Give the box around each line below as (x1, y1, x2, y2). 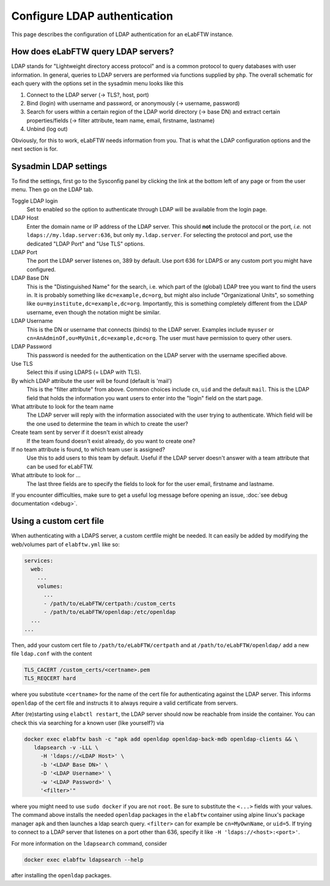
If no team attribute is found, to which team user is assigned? (11, 445, 165, 453)
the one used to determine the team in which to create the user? (26, 420, 189, 427)
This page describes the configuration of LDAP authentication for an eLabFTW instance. (11, 31, 233, 38)
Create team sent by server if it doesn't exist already (11, 429, 144, 436)
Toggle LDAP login (11, 197, 58, 205)
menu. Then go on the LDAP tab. (11, 186, 94, 193)
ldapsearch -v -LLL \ (34, 744, 99, 751)
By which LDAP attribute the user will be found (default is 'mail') (11, 377, 172, 384)
